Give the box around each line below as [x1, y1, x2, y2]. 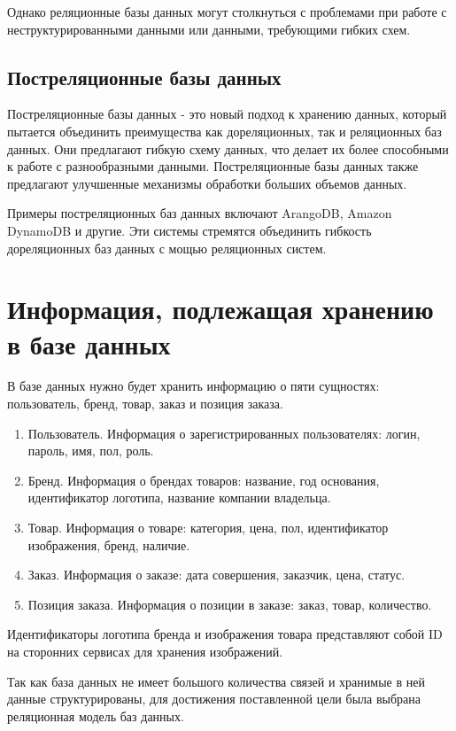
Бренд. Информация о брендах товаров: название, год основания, [27, 470, 380, 489]
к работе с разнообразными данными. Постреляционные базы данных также [7, 157, 419, 175]
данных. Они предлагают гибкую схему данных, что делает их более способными [7, 139, 449, 158]
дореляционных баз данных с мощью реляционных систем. [7, 238, 327, 257]
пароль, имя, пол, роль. [27, 441, 154, 460]
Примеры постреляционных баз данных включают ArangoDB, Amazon [7, 204, 392, 222]
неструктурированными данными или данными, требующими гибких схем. [7, 19, 411, 38]
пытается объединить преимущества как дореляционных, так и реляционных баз [7, 121, 442, 140]
